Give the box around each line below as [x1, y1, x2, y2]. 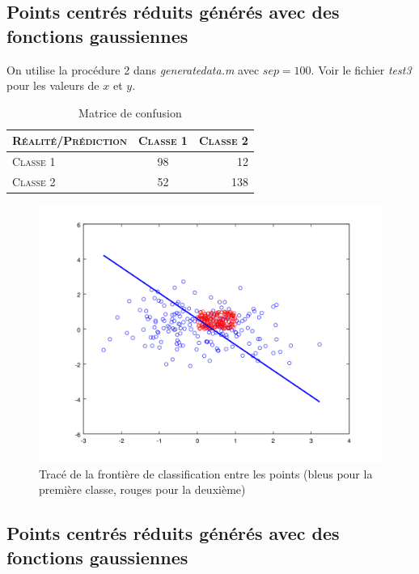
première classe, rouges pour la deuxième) [39, 481, 246, 498]
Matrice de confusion [78, 104, 182, 121]
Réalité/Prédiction [12, 132, 127, 149]
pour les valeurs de [6, 77, 99, 94]
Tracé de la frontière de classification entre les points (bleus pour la [39, 465, 373, 482]
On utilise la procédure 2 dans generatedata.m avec [6, 61, 260, 78]
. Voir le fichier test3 [311, 61, 412, 78]
